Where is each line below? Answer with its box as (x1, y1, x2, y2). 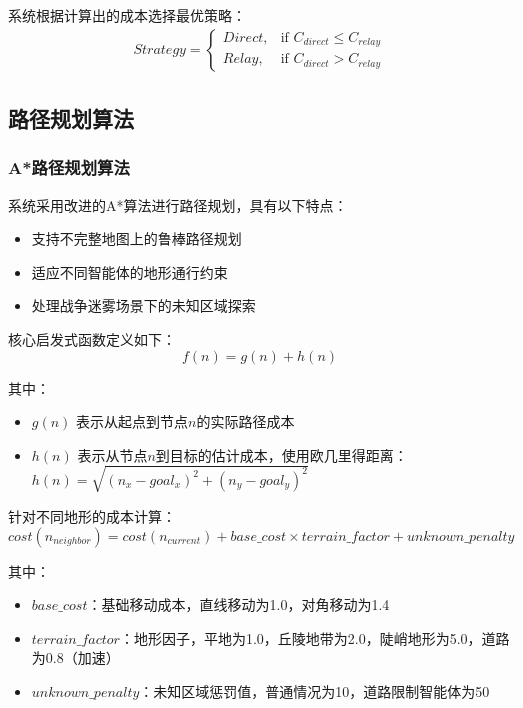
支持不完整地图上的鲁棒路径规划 (31, 228, 242, 249)
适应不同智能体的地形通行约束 (31, 261, 228, 282)
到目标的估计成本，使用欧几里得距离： (155, 444, 408, 465)
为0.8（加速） (31, 647, 120, 668)
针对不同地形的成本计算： (8, 505, 176, 526)
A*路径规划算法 (8, 155, 130, 180)
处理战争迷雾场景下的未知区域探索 (31, 295, 256, 316)
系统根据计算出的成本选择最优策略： (8, 5, 246, 25)
